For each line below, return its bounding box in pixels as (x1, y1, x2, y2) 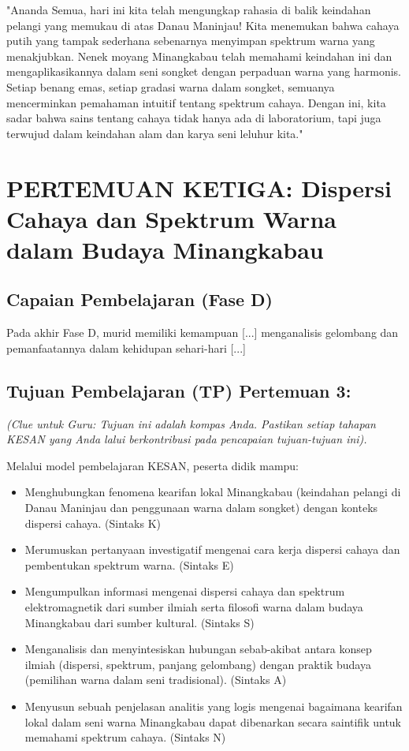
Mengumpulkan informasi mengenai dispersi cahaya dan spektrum (24, 583, 345, 600)
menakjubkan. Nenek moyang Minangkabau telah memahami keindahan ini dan (6, 47, 392, 64)
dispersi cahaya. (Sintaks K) (24, 514, 161, 531)
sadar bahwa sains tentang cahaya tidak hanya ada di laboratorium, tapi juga (6, 110, 381, 126)
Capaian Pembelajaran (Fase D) (6, 287, 273, 312)
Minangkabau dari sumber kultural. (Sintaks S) (24, 614, 255, 630)
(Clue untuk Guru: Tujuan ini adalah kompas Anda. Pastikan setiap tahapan (6, 415, 376, 432)
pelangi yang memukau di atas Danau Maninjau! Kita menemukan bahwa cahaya (6, 17, 400, 33)
